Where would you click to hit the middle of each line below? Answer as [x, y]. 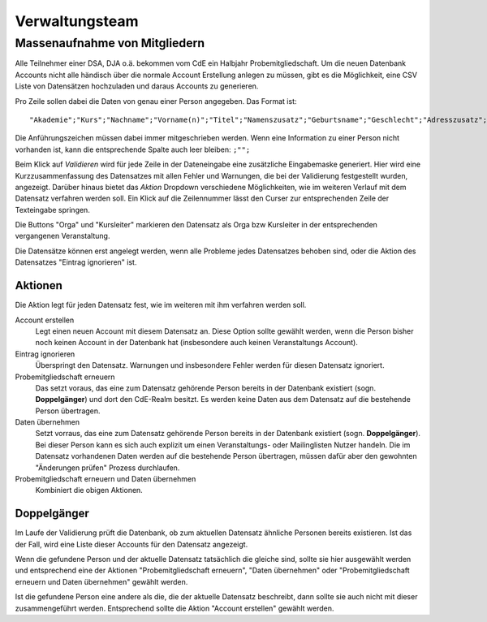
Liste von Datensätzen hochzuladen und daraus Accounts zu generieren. [137, 86]
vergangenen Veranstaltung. [62, 236]
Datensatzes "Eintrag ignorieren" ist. [76, 262]
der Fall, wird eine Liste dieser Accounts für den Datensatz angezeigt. [131, 544]
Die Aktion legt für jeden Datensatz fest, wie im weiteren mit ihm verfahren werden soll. [161, 305]
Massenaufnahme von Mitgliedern [110, 43]
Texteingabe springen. [53, 209]
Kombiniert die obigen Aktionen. [89, 490]
